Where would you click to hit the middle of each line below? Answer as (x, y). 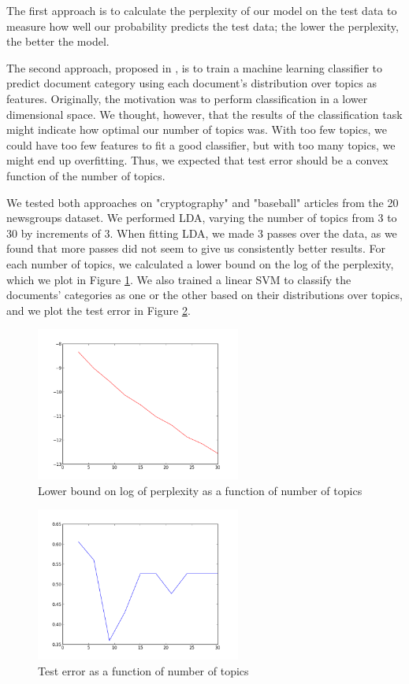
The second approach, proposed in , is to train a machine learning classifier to (194, 67)
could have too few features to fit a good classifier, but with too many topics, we (201, 144)
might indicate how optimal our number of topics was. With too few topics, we (197, 129)
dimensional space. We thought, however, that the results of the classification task (204, 114)
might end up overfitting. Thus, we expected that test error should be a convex (197, 160)
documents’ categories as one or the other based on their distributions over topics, (204, 295)
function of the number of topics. (86, 175)
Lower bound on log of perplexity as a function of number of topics (200, 490)
